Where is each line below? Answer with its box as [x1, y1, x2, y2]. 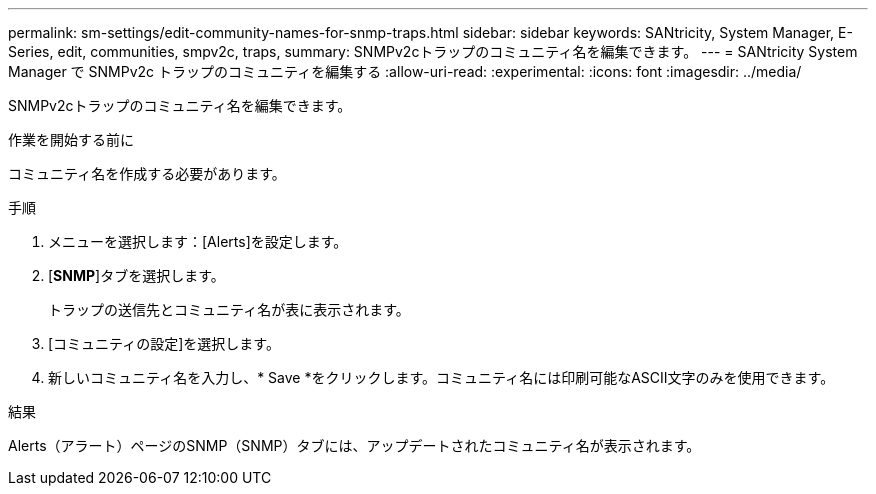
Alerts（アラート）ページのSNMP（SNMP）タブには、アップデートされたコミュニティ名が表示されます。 [8, 437, 701, 454]
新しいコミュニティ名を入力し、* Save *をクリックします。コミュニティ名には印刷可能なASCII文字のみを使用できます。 [48, 369, 835, 386]
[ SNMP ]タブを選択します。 [48, 267, 225, 284]
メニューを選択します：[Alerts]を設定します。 [48, 233, 348, 250]
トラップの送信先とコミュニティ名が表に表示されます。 [48, 301, 410, 318]
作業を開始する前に [8, 131, 134, 148]
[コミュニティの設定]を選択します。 [48, 335, 280, 352]
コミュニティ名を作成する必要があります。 [8, 165, 286, 182]
